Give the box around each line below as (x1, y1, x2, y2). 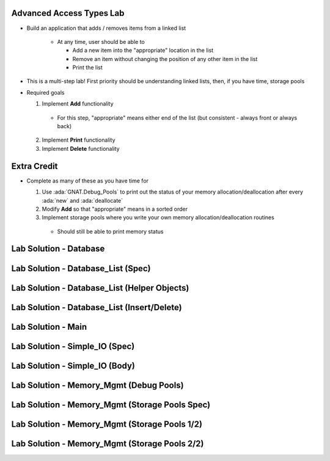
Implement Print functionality (42, 136, 116, 143)
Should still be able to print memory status (57, 228, 164, 235)
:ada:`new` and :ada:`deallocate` (42, 197, 123, 204)
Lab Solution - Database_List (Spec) (11, 263, 151, 274)
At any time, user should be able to (57, 38, 145, 45)
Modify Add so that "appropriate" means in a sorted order (42, 205, 188, 212)
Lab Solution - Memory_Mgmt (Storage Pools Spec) (11, 399, 211, 410)
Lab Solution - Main (11, 321, 87, 332)
